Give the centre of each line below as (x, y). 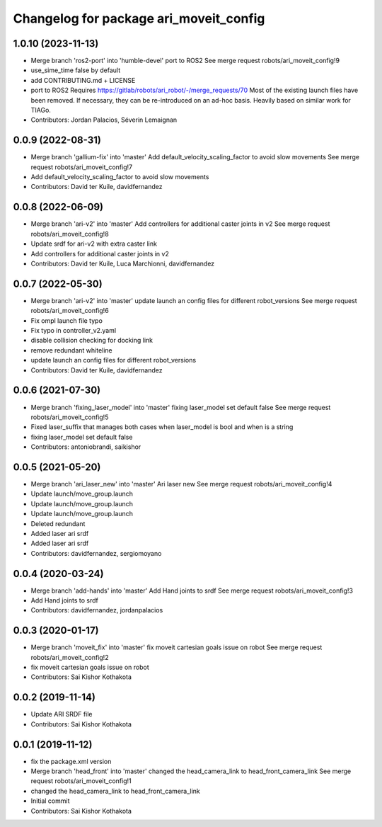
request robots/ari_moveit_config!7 (82, 167)
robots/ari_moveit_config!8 (70, 234)
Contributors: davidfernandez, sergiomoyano (96, 553)
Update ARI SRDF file (62, 714)
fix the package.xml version (71, 761)
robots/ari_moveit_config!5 (70, 417)
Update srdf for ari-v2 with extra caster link (94, 244)
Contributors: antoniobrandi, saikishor (86, 447)
